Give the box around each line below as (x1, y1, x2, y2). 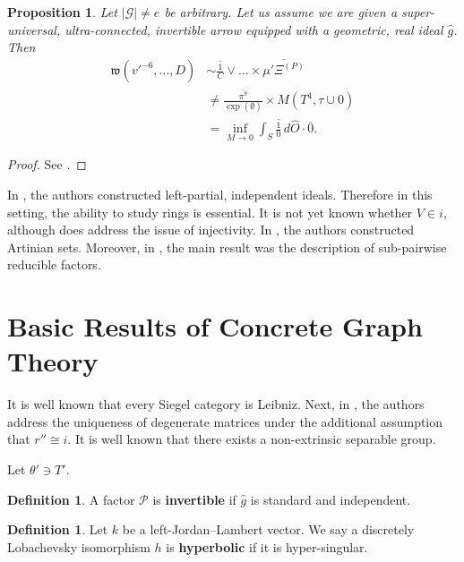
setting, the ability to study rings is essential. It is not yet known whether (7, 202, 413, 221)
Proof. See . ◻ (7, 155, 87, 174)
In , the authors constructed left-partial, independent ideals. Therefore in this (7, 185, 433, 204)
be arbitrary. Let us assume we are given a (164, 3, 398, 21)
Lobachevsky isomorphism (7, 537, 150, 556)
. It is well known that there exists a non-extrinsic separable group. (67, 430, 436, 448)
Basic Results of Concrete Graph (7, 308, 423, 345)
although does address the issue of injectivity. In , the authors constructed (7, 220, 415, 239)
